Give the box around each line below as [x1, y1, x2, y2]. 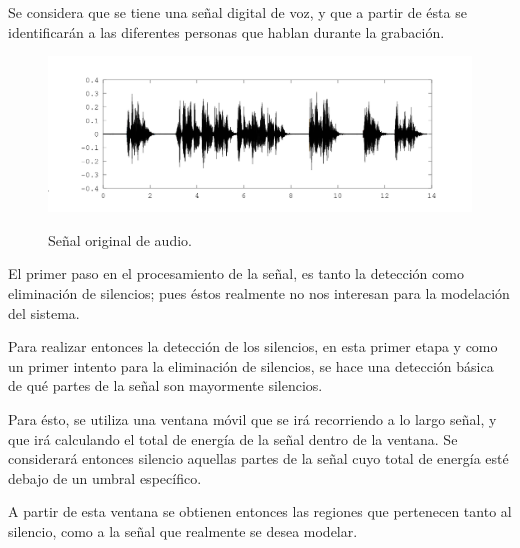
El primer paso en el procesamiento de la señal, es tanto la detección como [8, 263, 464, 284]
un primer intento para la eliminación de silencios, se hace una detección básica [8, 355, 494, 376]
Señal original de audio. [48, 229, 192, 250]
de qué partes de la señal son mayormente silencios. [8, 375, 323, 396]
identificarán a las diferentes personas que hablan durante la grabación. [8, 21, 445, 42]
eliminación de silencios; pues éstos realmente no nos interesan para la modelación [8, 283, 510, 304]
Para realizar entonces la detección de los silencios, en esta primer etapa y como [8, 336, 498, 357]
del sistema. [8, 302, 80, 323]
